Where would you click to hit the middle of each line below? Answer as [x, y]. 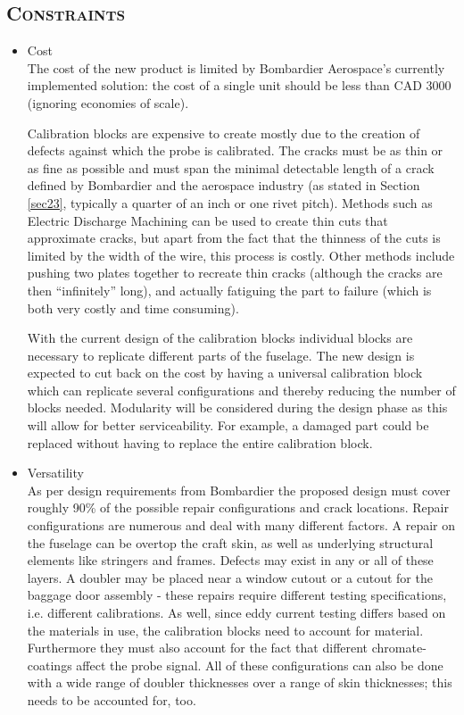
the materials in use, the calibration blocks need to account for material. [225, 630]
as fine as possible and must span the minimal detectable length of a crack [231, 167]
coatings [50, 665]
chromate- [399, 648]
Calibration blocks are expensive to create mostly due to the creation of [224, 133]
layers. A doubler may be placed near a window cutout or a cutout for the [230, 577]
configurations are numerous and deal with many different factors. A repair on [241, 525]
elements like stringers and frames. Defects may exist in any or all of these [230, 560]
